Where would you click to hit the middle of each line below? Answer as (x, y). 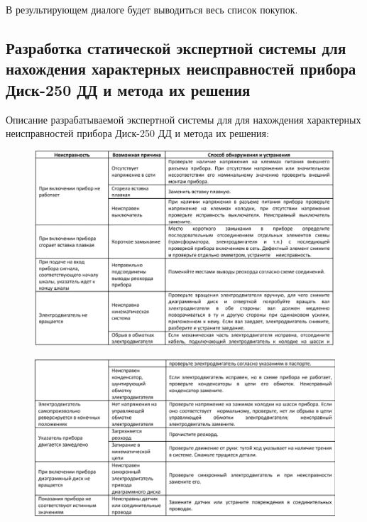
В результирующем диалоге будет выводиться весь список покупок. (152, 9)
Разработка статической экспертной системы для (176, 47)
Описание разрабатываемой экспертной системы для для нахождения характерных (183, 119)
